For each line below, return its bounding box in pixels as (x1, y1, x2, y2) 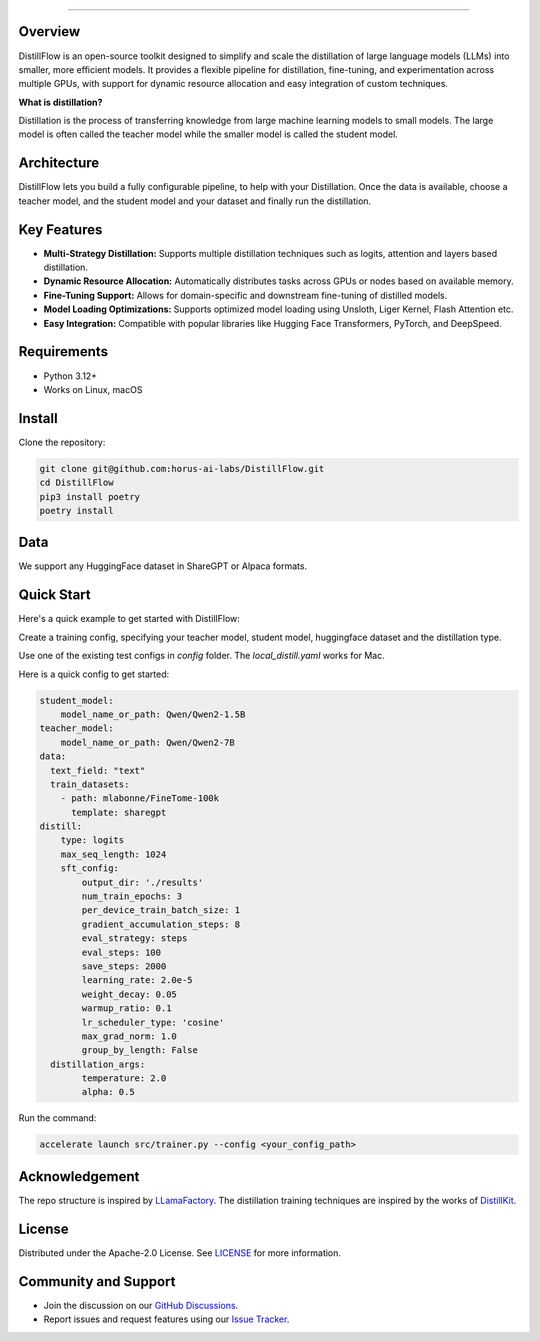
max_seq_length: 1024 (60, 848, 167, 860)
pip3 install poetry (39, 491, 140, 502)
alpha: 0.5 (81, 1086, 135, 1098)
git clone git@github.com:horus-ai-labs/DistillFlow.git (39, 463, 325, 474)
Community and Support (18, 1273, 176, 1290)
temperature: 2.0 (81, 1073, 167, 1084)
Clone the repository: (18, 436, 106, 448)
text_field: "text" (50, 765, 146, 776)
